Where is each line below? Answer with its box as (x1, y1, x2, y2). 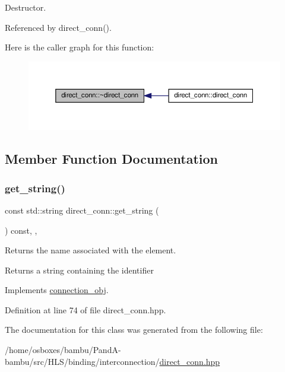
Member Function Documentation (5, 150, 218, 168)
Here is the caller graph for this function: (5, 41, 154, 53)
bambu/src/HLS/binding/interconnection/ (5, 355, 160, 367)
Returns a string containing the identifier (5, 263, 154, 276)
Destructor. (5, 1, 46, 13)
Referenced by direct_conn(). (5, 21, 112, 33)
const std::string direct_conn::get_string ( (5, 204, 159, 216)
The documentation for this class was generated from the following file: (5, 323, 263, 336)
